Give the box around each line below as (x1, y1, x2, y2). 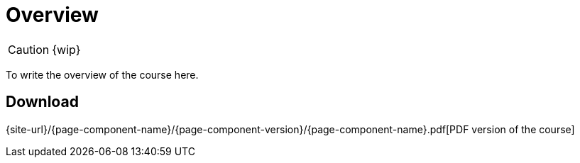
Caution (8, 42, 50, 57)
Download (6, 93, 79, 111)
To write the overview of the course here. (6, 68, 199, 81)
